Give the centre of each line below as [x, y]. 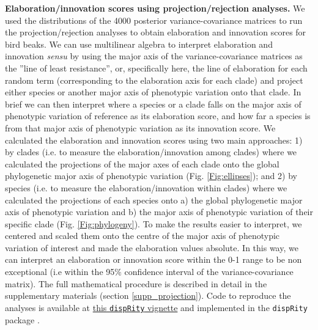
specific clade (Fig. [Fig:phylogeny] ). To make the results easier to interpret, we [153, 223]
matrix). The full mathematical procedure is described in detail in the [136, 283]
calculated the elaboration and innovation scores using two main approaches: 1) [154, 140]
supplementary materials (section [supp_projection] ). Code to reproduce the [148, 295]
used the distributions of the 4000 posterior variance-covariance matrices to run [154, 20]
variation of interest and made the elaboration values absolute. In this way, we [152, 247]
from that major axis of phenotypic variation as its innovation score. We [140, 127]
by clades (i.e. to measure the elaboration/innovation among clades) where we [151, 152]
